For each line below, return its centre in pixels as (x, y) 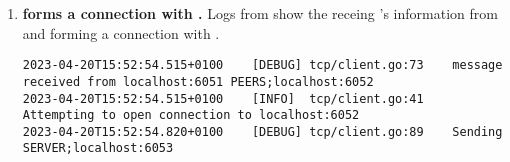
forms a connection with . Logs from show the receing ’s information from (260, 13)
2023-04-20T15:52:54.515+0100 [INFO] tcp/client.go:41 (223, 98)
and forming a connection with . (121, 32)
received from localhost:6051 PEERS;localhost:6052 (198, 81)
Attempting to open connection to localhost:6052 (191, 115)
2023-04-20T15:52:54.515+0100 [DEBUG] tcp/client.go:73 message (262, 65)
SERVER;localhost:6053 (98, 148)
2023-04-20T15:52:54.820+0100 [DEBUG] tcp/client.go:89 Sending (262, 131)
